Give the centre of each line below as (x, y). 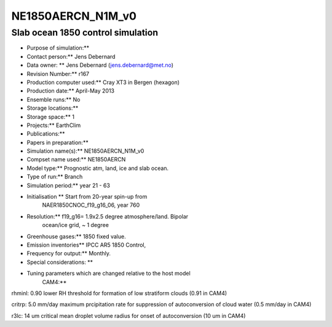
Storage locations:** (53, 108)
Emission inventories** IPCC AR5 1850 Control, (86, 245)
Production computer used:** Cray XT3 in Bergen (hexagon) (103, 82)
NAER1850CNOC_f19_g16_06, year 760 (91, 205)
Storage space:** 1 (51, 117)
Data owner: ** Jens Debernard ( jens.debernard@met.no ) (100, 65)
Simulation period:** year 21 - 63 (69, 185)
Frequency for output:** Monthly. (69, 253)
